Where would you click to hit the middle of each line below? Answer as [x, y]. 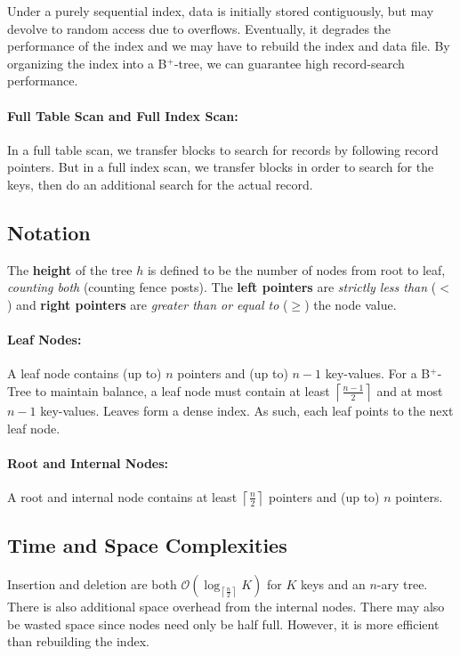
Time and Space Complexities [147, 545]
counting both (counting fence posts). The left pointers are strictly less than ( [222, 287]
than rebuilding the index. [78, 641]
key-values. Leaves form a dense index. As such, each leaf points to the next [247, 410]
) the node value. [351, 304]
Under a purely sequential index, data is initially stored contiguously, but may [221, 11]
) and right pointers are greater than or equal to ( [148, 304]
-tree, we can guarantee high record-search [289, 63]
